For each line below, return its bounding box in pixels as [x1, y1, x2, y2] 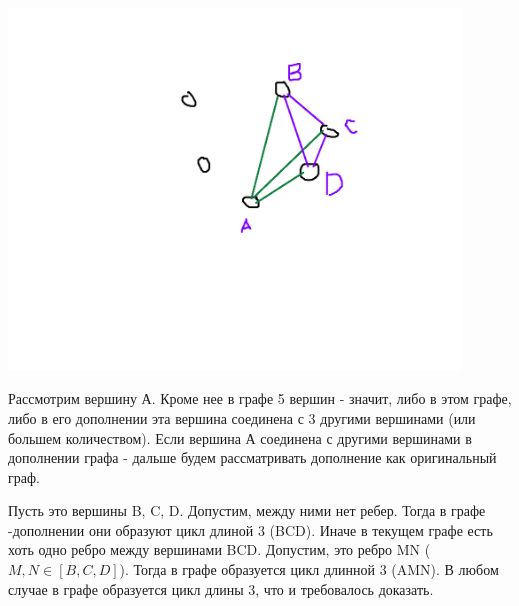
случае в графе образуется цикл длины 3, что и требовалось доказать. [8, 578, 434, 599]
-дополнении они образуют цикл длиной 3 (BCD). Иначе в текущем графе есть [8, 519, 493, 540]
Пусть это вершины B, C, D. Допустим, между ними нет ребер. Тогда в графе [8, 500, 486, 521]
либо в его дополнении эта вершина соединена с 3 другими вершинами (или [8, 407, 476, 428]
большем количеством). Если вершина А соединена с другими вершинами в [8, 427, 472, 448]
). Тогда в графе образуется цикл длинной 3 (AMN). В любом [119, 559, 499, 580]
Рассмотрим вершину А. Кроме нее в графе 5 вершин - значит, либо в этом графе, [8, 388, 512, 409]
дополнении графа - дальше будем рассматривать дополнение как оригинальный [8, 447, 497, 468]
